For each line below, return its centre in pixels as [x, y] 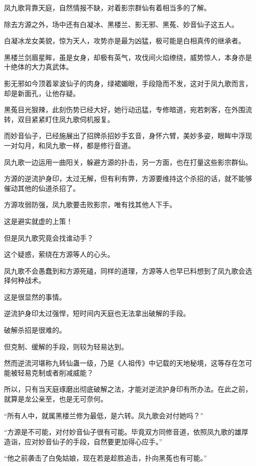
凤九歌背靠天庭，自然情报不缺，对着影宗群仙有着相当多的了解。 [107, 7]
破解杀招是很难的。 [35, 330]
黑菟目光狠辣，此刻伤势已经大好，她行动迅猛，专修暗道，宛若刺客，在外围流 [128, 109]
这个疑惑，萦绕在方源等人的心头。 [59, 254]
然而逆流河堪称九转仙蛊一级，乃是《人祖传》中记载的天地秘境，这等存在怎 [125, 363]
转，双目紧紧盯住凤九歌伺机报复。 [59, 119]
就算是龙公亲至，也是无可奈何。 [56, 399]
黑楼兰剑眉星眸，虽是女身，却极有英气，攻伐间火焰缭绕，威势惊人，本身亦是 [128, 57]
